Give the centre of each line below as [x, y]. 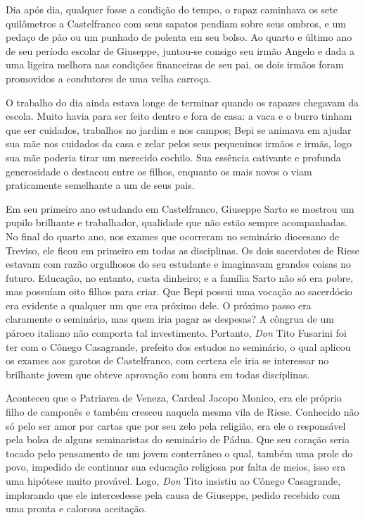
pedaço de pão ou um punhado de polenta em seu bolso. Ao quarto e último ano [179, 37]
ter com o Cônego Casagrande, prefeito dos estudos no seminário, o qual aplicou [178, 346]
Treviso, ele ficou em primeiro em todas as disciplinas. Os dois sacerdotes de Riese [183, 250]
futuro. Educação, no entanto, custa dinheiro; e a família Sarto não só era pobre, [180, 277]
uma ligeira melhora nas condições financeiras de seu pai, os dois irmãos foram [175, 64]
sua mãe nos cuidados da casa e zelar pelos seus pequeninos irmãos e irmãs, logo [179, 143]
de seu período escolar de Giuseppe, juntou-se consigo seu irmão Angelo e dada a [180, 50]
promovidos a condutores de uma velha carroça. [109, 78]
